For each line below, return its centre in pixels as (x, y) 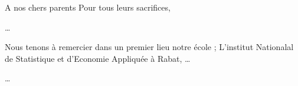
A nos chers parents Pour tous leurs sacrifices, (88, 7)
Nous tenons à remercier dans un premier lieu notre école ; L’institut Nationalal (149, 47)
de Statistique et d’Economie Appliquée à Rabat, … (98, 58)
